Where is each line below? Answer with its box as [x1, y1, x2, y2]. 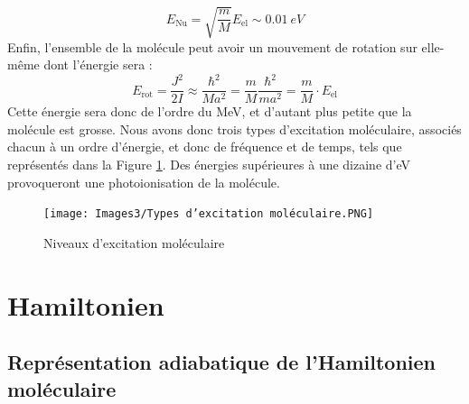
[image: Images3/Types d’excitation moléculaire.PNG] [43, 207, 374, 221]
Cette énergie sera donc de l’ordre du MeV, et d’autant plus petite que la [7, 102, 412, 121]
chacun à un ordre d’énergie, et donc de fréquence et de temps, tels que [7, 137, 402, 156]
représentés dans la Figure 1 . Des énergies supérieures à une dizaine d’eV [7, 155, 411, 174]
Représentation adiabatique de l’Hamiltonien [7, 348, 436, 376]
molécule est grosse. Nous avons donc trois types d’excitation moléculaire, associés [7, 119, 462, 138]
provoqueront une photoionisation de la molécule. [7, 172, 280, 191]
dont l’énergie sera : [43, 55, 153, 74]
